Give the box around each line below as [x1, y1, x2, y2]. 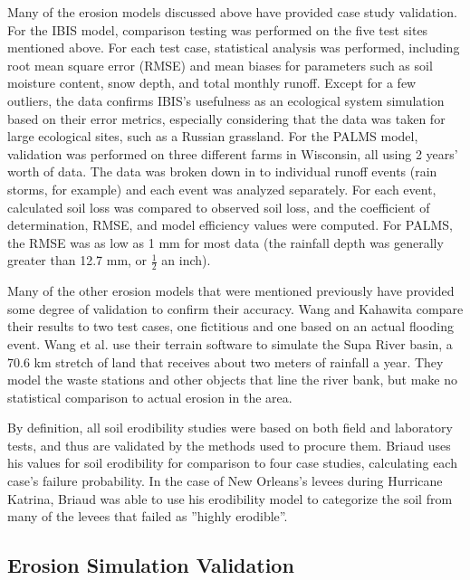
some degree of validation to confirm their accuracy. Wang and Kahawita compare [7, 299, 464, 318]
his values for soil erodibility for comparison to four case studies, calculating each [7, 453, 457, 472]
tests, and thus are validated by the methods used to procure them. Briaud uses [7, 435, 451, 454]
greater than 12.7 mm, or [7, 251, 148, 270]
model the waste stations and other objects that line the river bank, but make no [7, 370, 458, 389]
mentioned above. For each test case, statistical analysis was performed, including [7, 38, 460, 57]
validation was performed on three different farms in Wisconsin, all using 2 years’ [7, 144, 458, 163]
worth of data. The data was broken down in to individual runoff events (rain [7, 162, 437, 181]
